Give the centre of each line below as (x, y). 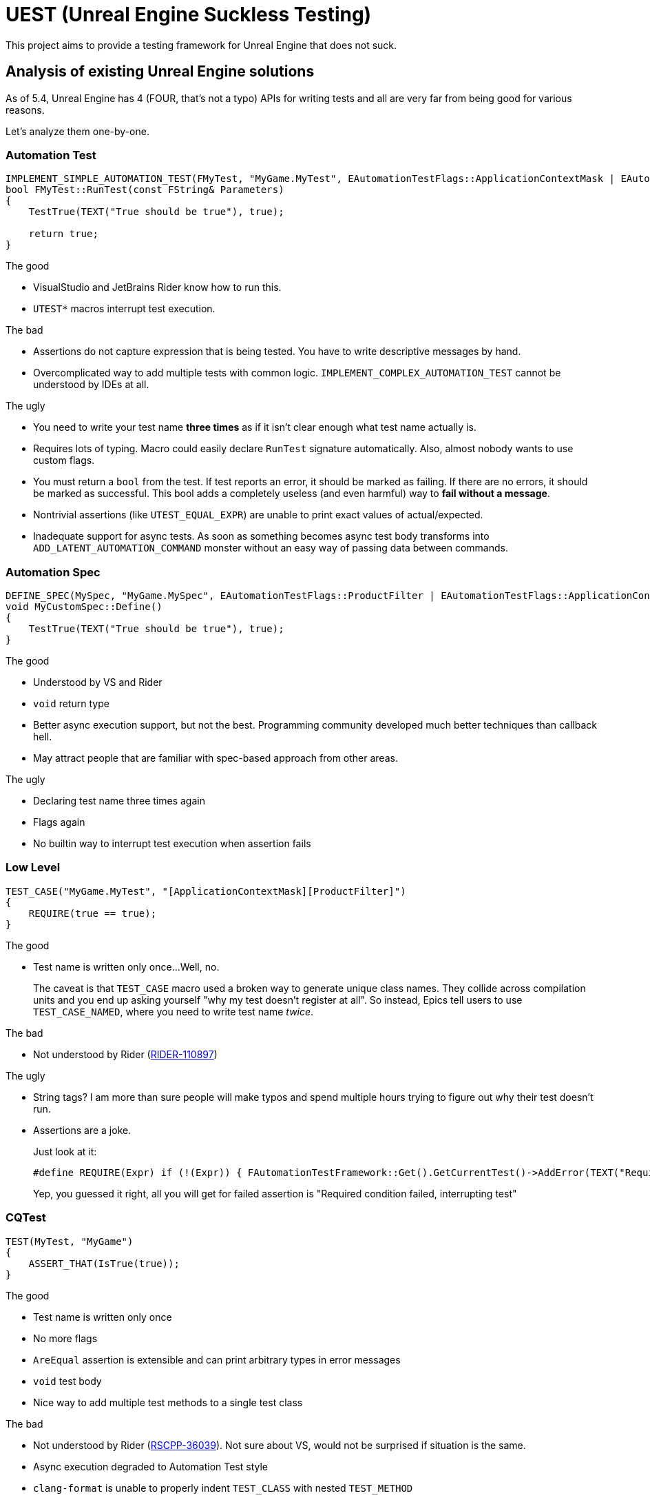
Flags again (59, 822)
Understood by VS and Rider (98, 682)
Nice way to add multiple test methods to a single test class (168, 1402)
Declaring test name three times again (119, 801)
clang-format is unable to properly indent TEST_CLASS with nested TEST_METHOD (223, 1488)
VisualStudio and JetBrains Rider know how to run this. (157, 287)
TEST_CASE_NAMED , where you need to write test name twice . (174, 1011)
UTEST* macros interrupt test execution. (124, 309)
